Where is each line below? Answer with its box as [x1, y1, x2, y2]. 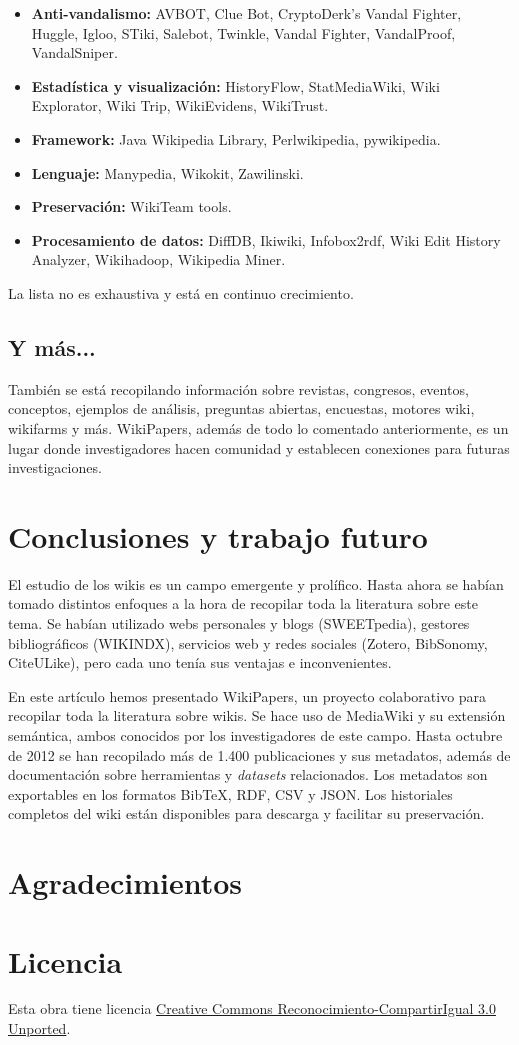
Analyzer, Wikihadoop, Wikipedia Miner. [31, 249, 286, 270]
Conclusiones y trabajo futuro [8, 515, 428, 556]
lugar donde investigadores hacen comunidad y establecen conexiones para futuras [8, 437, 510, 458]
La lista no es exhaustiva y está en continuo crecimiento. [8, 282, 354, 303]
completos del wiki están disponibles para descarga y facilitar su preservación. [8, 803, 485, 824]
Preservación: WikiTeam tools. [31, 196, 232, 217]
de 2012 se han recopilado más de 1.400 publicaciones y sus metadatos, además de [8, 744, 511, 765]
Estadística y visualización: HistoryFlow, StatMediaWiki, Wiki [31, 75, 440, 96]
